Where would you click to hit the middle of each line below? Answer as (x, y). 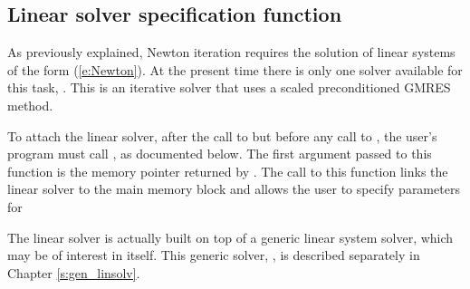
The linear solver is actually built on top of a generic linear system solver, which (230, 237)
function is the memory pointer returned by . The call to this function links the (228, 171)
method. (30, 105)
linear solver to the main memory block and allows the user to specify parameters (234, 189)
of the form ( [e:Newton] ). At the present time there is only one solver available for (235, 69)
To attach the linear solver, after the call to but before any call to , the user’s (222, 135)
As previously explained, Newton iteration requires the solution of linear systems (231, 52)
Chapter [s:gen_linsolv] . (74, 272)
